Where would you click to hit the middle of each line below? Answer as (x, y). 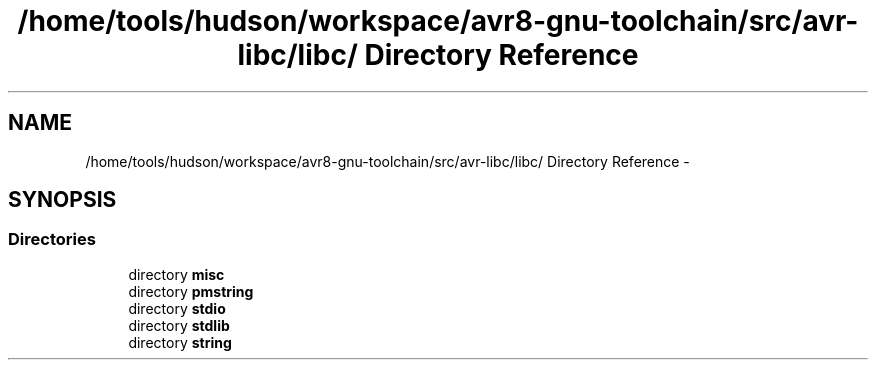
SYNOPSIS (62, 200)
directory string (180, 342)
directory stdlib (179, 325)
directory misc (176, 274)
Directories (52, 239)
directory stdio (177, 308)
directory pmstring (191, 291)
